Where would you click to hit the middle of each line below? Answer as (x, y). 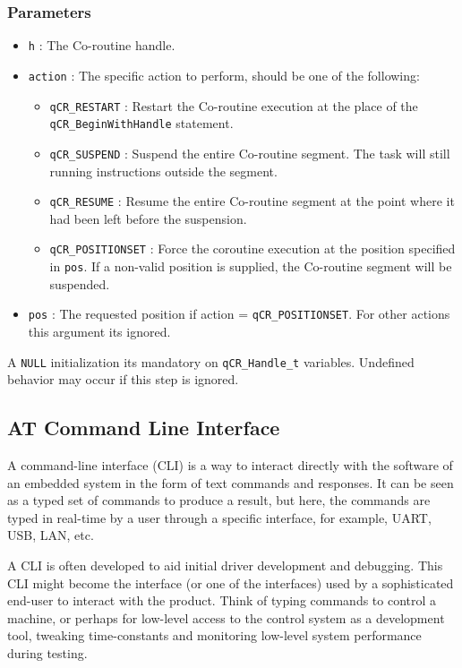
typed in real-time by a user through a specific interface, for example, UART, (219, 517)
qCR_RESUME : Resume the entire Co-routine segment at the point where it (252, 201)
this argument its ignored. (99, 331)
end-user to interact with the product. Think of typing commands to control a (222, 600)
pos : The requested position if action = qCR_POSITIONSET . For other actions (239, 314)
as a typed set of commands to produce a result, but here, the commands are (219, 500)
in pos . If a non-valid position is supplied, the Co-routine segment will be (251, 266)
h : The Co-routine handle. (102, 45)
